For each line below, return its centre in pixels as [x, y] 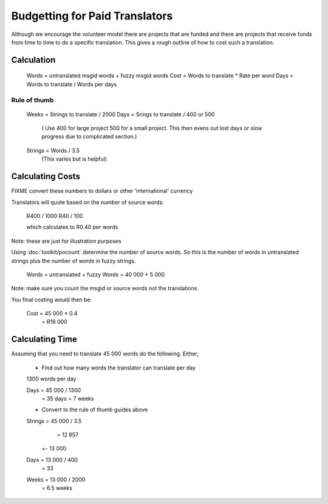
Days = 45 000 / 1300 [54, 390]
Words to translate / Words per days [72, 84]
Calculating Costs [46, 177]
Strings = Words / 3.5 [53, 150]
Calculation [33, 60]
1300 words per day [51, 379]
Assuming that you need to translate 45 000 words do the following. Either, [105, 354]
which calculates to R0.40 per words [72, 227]
